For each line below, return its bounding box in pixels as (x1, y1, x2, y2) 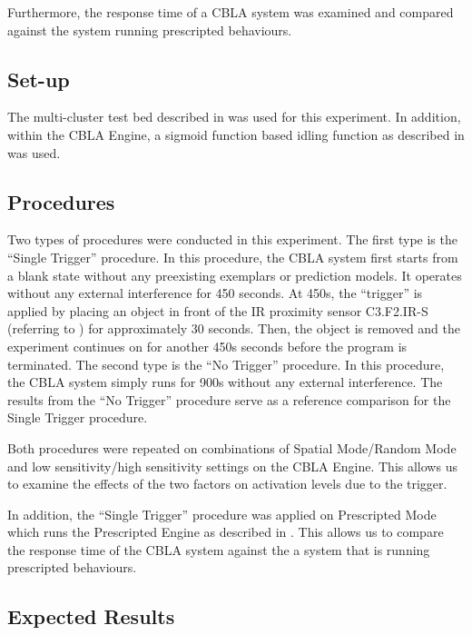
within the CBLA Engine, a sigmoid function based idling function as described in (7, 124, 465, 144)
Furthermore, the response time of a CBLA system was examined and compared (7, 3, 454, 21)
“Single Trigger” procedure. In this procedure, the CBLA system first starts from (7, 247, 458, 266)
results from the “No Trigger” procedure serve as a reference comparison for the (7, 390, 451, 409)
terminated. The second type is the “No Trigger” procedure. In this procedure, (7, 354, 445, 373)
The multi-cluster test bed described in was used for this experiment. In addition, (7, 107, 461, 126)
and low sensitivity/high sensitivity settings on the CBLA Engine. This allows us (7, 456, 457, 475)
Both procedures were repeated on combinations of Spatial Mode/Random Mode (7, 438, 457, 457)
